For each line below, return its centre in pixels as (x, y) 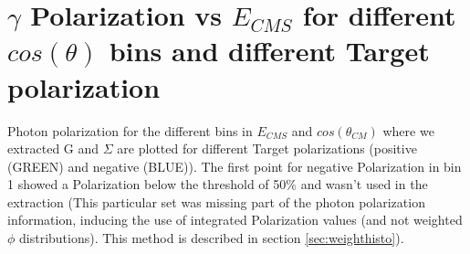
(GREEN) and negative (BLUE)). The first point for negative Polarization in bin (235, 166)
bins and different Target (269, 51)
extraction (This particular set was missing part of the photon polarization (216, 201)
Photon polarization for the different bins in (130, 130)
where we (408, 130)
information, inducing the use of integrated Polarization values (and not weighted (235, 220)
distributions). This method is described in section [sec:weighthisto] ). (212, 238)
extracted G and (53, 148)
